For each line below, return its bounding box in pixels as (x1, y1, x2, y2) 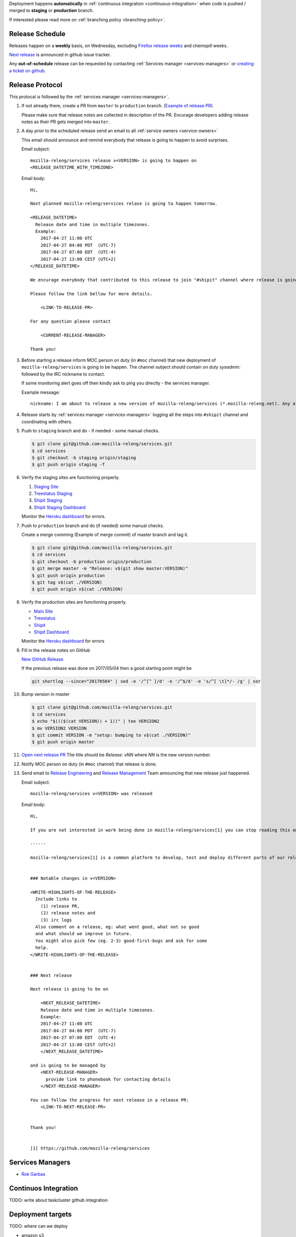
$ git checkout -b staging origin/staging (32, 455, 136, 460)
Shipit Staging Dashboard (34, 504, 86, 510)
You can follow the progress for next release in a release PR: (30, 1097, 189, 1103)
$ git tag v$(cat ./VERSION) (32, 579, 103, 585)
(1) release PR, (40, 903, 80, 909)
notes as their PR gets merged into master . (21, 119, 110, 125)
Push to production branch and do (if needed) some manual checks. (21, 523, 164, 528)
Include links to (35, 896, 77, 902)
